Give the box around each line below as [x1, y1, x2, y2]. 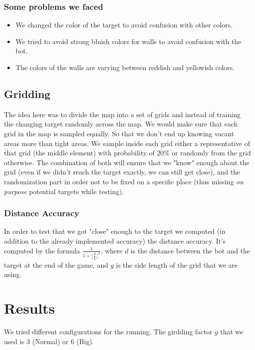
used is [4, 336, 25, 346]
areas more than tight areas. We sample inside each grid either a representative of [4, 138, 250, 148]
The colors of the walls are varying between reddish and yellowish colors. [15, 62, 235, 72]
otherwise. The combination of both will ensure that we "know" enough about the [4, 157, 250, 167]
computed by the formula [4, 245, 80, 255]
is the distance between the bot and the [130, 245, 250, 255]
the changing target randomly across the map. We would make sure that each [4, 119, 238, 129]
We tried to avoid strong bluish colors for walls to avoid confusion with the [15, 36, 241, 46]
